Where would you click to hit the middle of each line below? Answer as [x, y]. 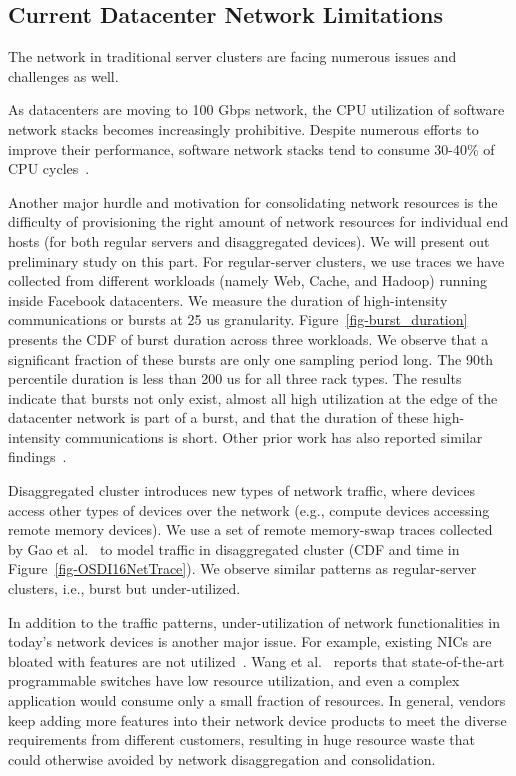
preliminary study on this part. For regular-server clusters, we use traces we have [256, 260]
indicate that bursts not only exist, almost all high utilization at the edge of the [253, 397]
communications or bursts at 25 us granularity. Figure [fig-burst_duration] [238, 319]
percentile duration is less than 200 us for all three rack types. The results [235, 378]
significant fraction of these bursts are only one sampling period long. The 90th [251, 358]
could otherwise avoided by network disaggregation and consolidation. [222, 758]
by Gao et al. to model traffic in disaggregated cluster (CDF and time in [234, 548]
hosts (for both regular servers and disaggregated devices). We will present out [249, 240]
